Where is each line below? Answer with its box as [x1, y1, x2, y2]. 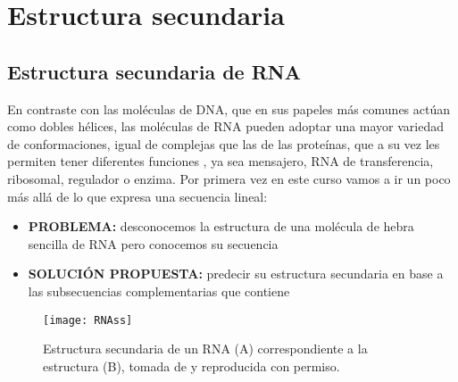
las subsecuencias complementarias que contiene [28, 281, 290, 300]
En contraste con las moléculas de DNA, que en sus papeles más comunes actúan [7, 99, 451, 118]
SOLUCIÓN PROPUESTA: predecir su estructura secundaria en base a [28, 264, 444, 283]
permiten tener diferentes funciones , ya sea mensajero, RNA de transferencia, [7, 152, 434, 170]
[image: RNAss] [43, 313, 133, 327]
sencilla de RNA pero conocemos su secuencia [28, 234, 279, 253]
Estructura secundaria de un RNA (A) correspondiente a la [43, 339, 368, 358]
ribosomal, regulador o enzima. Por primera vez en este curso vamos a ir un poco [7, 169, 451, 187]
